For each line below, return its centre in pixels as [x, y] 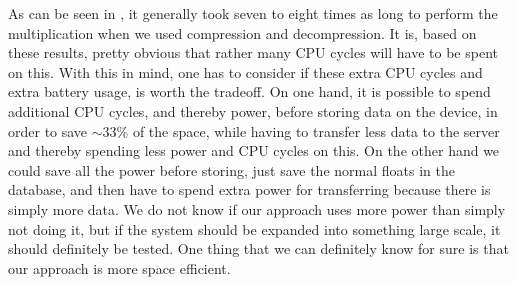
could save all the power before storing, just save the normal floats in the [231, 169]
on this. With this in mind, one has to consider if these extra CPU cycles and [245, 71]
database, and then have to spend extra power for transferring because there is [249, 189]
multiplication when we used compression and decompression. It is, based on [242, 32]
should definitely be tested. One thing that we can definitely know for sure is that [258, 248]
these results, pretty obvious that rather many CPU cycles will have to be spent [253, 52]
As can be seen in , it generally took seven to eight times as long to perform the [253, 13]
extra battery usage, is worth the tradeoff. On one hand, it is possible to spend [249, 91]
